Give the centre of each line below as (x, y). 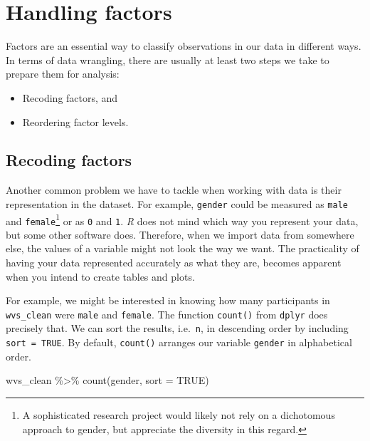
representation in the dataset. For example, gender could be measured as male (177, 203)
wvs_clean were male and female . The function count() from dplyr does (167, 314)
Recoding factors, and (70, 97)
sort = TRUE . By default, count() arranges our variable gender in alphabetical (179, 342)
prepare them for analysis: (63, 74)
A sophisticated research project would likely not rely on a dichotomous (179, 414)
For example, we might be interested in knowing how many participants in (168, 300)
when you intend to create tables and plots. (100, 276)
